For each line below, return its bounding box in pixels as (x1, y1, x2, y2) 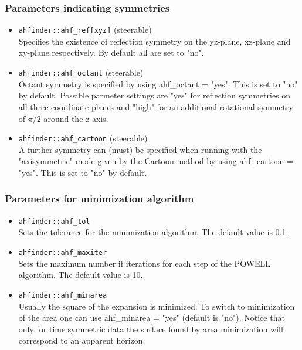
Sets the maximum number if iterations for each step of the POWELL (18, 257, 271, 269)
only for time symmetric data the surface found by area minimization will (18, 322, 283, 335)
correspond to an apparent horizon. (18, 334, 145, 346)
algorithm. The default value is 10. (18, 269, 143, 281)
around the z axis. (43, 112, 108, 124)
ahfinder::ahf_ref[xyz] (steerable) (18, 23, 152, 36)
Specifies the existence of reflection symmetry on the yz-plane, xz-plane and (18, 35, 291, 47)
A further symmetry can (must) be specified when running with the (18, 143, 262, 155)
